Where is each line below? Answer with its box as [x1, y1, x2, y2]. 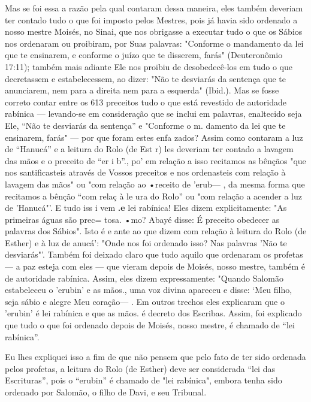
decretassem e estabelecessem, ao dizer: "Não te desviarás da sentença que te [5, 72, 286, 84]
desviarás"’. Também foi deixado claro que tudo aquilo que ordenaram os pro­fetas [5, 248, 303, 261]
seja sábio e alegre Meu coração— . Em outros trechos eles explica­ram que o [5, 295, 285, 307]
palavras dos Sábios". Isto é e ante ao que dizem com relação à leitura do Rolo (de [5, 225, 307, 237]
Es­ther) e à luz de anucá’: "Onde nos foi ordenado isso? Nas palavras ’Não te [5, 236, 287, 249]
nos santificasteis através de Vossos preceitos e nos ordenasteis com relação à [5, 166, 286, 179]
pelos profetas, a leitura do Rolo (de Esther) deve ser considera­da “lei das [5, 362, 275, 374]
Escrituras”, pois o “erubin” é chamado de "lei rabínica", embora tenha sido [5, 374, 282, 386]
